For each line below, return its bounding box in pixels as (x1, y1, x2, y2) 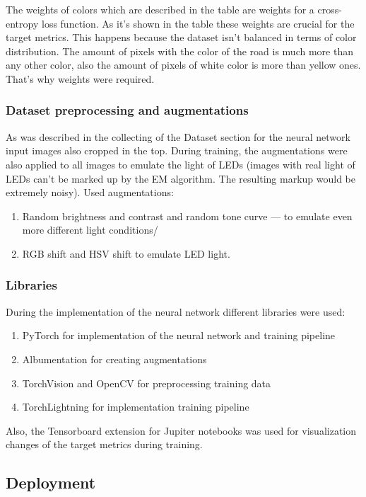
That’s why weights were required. (6, 71, 155, 86)
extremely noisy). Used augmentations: (6, 185, 174, 200)
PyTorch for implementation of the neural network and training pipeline (22, 328, 336, 343)
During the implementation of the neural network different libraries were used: (6, 304, 346, 319)
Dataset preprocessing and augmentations (6, 101, 249, 119)
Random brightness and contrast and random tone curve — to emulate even (22, 208, 353, 223)
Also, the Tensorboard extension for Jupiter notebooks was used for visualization (6, 423, 357, 438)
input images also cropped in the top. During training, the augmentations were (6, 143, 348, 158)
